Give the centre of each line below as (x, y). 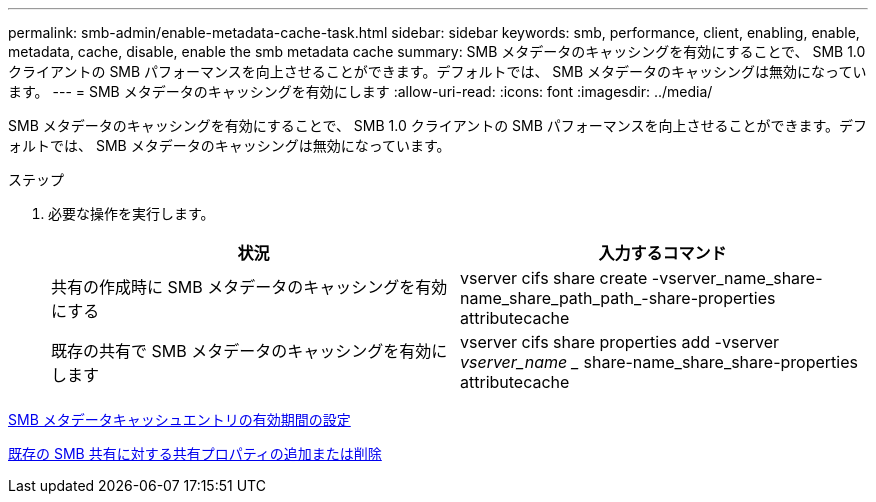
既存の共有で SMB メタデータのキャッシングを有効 (241, 351)
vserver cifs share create (554, 278)
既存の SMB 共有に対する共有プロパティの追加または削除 (195, 453)
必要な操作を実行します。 (131, 213)
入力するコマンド (662, 253)
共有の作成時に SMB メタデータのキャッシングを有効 (249, 287)
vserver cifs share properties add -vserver (620, 342)
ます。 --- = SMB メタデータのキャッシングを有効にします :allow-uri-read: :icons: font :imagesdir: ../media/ (360, 91)
